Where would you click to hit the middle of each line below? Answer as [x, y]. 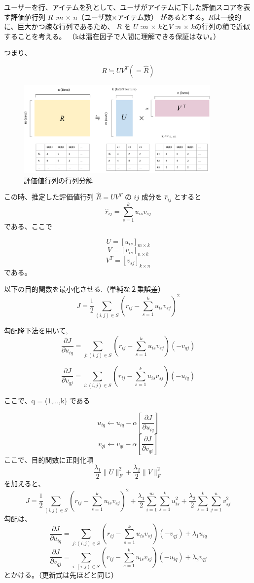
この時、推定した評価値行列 [49, 197]
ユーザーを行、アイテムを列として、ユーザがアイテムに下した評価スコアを [124, 7]
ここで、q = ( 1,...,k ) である [47, 401]
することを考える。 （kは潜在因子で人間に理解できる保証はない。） [112, 36]
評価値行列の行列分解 [58, 180]
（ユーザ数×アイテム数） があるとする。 [143, 17]
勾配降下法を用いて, [36, 330]
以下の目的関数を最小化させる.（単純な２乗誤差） [84, 289]
